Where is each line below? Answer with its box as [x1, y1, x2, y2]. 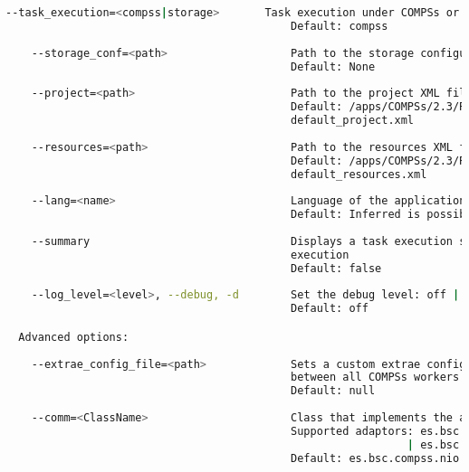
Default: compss [291, 19, 388, 33]
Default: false [291, 261, 382, 275]
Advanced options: [18, 330, 129, 344]
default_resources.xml [291, 167, 427, 181]
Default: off [291, 302, 368, 316]
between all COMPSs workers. [291, 371, 466, 384]
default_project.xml [291, 114, 415, 127]
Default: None [291, 60, 376, 73]
